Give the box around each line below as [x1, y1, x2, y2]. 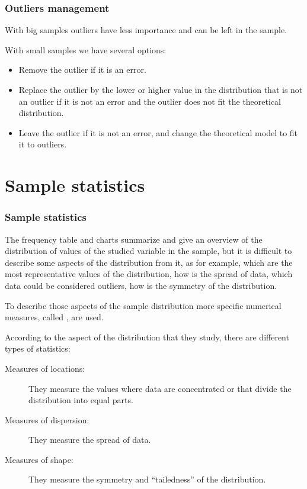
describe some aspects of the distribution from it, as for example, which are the [5, 256, 293, 268]
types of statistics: [5, 342, 71, 355]
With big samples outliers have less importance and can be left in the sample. [5, 24, 287, 36]
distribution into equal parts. [28, 394, 133, 406]
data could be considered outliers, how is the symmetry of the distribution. [5, 279, 277, 291]
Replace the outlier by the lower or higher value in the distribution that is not [18, 83, 303, 95]
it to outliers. [18, 138, 67, 150]
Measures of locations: [5, 362, 85, 374]
